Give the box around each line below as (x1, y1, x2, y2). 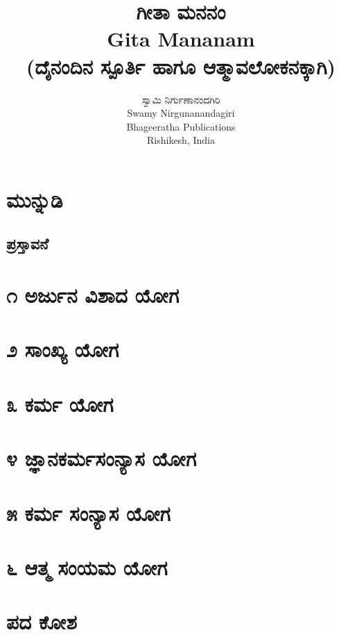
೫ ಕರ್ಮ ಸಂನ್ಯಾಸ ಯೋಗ (6, 498, 171, 527)
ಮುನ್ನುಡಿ (6, 185, 63, 213)
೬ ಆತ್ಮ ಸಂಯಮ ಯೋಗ (6, 552, 168, 581)
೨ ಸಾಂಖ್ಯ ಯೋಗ (6, 335, 119, 363)
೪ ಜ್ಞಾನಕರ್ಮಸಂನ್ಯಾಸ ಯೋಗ (6, 444, 197, 472)
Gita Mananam (107, 24, 255, 53)
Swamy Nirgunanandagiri (127, 106, 235, 120)
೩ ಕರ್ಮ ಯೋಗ (6, 389, 114, 418)
